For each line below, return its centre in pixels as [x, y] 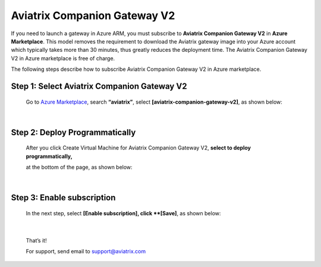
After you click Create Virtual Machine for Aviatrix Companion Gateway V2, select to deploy [138, 148]
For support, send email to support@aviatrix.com [86, 252]
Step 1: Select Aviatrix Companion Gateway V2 [99, 86]
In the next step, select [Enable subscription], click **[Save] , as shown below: [123, 213]
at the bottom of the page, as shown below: [79, 167]
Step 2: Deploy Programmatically [73, 132]
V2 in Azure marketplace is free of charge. [63, 58]
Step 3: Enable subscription [63, 198]
